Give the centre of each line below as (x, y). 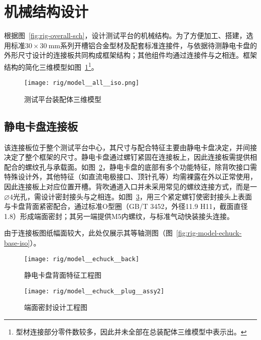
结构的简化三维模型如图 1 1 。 (51, 66)
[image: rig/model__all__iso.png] (82, 83)
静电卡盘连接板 (41, 126)
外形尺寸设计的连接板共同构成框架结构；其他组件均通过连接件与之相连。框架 (130, 55)
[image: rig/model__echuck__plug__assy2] (94, 291)
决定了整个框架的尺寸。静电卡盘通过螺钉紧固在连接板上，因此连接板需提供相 (130, 157)
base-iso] (17, 242)
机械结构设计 (46, 11)
